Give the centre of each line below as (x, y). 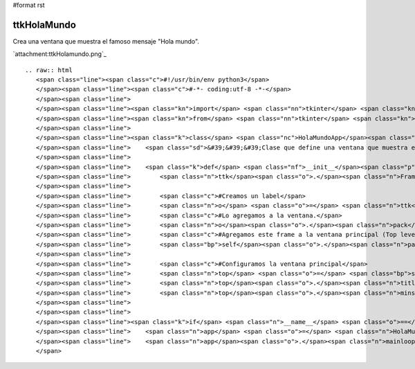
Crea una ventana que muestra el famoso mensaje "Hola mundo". (106, 41)
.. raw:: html (49, 70)
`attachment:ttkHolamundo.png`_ (60, 54)
